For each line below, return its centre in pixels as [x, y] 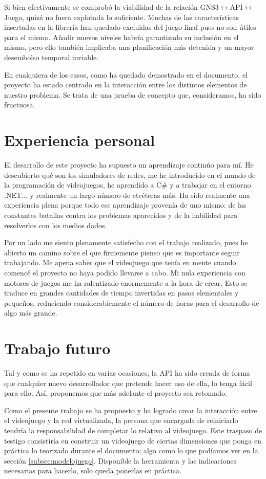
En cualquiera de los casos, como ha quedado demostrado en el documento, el [126, 74]
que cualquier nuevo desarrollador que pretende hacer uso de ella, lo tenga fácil [128, 383]
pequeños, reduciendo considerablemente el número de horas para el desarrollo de [132, 302]
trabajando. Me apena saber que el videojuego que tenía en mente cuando [120, 262]
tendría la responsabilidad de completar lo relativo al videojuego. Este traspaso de [133, 430]
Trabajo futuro [57, 348]
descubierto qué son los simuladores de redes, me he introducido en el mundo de [130, 174]
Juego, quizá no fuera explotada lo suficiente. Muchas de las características [122, 17]
